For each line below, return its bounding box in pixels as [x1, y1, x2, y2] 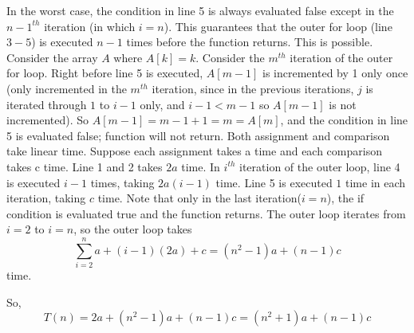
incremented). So [6, 112, 89, 128]
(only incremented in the [6, 80, 127, 96]
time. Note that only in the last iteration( [97, 190, 302, 206]
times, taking [90, 174, 155, 190]
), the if [326, 190, 365, 206]
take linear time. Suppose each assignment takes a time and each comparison [6, 143, 382, 159]
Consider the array [6, 49, 98, 65]
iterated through [6, 96, 87, 112]
